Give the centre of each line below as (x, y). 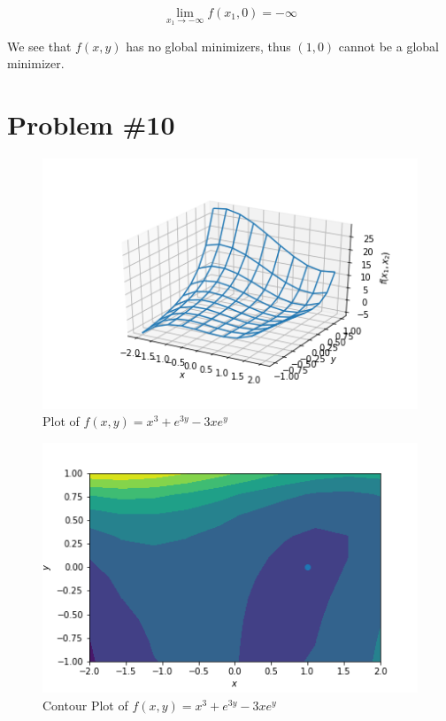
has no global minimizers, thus (208, 46)
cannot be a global (388, 46)
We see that (39, 46)
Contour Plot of (85, 705)
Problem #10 (91, 124)
